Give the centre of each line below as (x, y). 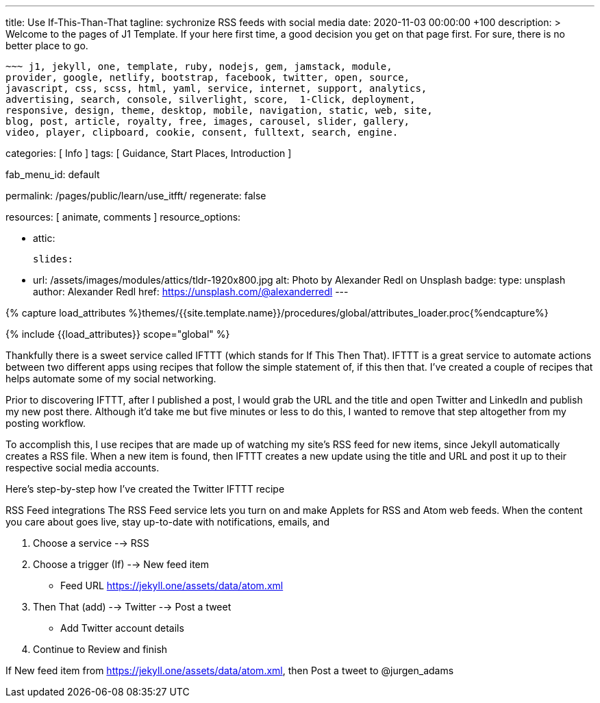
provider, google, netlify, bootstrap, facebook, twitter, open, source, (208, 77)
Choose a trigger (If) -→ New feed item (121, 564)
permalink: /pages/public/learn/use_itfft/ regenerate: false (136, 196)
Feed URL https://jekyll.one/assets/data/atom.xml (172, 585)
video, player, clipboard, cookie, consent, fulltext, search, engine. (202, 132)
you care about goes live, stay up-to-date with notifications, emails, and (167, 522)
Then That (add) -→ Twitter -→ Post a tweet (132, 607)
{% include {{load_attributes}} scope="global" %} (118, 334)
